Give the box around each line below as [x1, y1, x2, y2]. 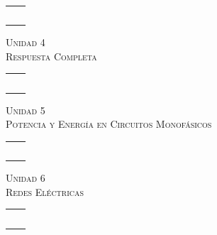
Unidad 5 [6, 102, 45, 117]
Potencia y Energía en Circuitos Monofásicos [6, 116, 212, 131]
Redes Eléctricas [6, 184, 84, 199]
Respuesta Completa [6, 48, 97, 63]
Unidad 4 [6, 35, 45, 50]
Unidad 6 [6, 170, 45, 185]
